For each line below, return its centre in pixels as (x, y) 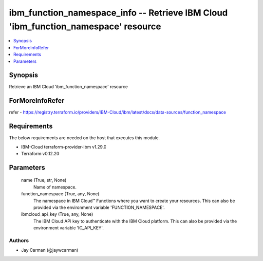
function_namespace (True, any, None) (60, 194)
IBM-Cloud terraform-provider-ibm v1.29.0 (64, 147)
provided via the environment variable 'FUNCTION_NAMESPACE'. (99, 207)
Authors (19, 240)
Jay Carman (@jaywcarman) (50, 250)
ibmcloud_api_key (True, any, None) (57, 214)
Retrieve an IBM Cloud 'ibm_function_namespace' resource (68, 87)
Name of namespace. (55, 187)
